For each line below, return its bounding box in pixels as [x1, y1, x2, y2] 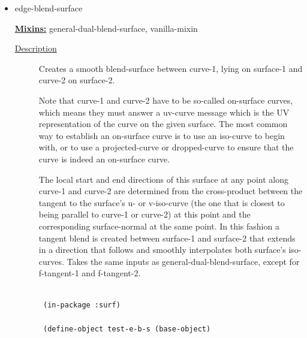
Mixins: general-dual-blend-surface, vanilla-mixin [14, 22, 198, 34]
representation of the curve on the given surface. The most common [38, 117, 288, 130]
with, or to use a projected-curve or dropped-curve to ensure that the [38, 141, 294, 153]
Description [14, 42, 57, 55]
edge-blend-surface [14, 2, 83, 14]
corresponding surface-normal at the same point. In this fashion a [38, 219, 279, 232]
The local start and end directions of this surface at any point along [38, 173, 288, 185]
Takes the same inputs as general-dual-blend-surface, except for [67, 255, 300, 267]
